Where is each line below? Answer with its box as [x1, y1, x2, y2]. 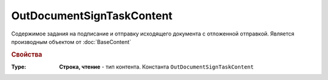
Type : [11, 63, 27, 70]
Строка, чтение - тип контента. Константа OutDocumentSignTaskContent [59, 63, 255, 70]
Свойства [11, 50, 43, 58]
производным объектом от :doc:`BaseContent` [11, 38, 132, 45]
